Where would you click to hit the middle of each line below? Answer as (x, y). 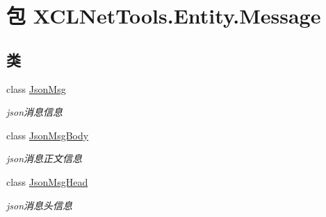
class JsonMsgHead (47, 181)
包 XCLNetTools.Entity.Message (164, 16)
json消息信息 (35, 112)
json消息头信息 (40, 205)
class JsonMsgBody (48, 135)
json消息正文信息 (44, 158)
